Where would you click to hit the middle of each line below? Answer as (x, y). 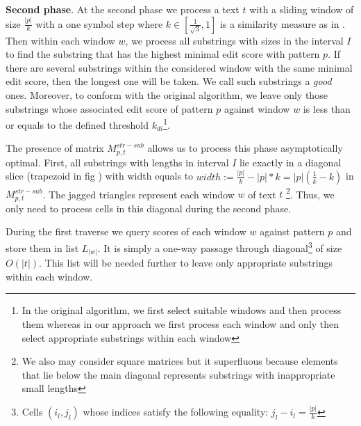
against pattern (292, 231)
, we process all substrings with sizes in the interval (234, 40)
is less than (327, 108)
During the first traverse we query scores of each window (126, 231)
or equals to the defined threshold (77, 124)
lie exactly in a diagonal (291, 162)
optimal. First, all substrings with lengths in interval (117, 162)
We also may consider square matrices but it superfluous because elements (180, 361)
